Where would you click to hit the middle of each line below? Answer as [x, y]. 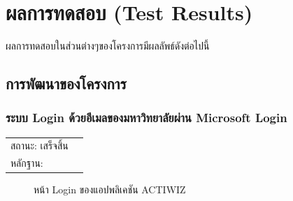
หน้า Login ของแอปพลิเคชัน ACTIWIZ [110, 189]
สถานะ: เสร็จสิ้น [40, 146]
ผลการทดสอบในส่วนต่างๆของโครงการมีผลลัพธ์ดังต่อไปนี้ [108, 46]
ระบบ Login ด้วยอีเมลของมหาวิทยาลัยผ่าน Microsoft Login [146, 118]
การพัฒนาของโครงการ [66, 83]
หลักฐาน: [27, 163]
